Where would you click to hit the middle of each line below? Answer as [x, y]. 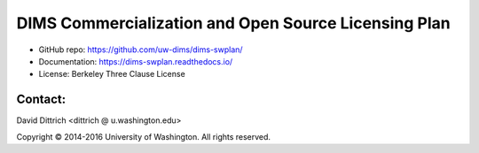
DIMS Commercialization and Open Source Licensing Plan [234, 23]
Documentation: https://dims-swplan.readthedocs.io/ [136, 61]
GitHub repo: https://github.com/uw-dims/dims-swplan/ [141, 50]
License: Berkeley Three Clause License [112, 74]
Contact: [41, 99]
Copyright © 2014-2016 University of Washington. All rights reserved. [143, 136]
